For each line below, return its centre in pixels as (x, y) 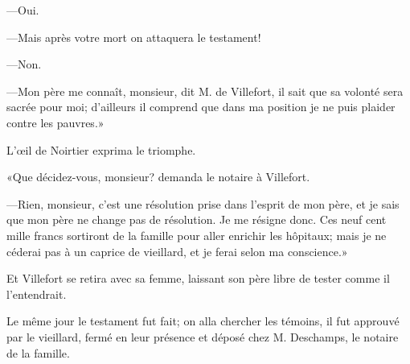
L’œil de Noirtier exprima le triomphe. (101, 149)
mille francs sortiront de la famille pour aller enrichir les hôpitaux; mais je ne (197, 235)
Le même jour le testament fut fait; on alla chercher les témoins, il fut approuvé (203, 321)
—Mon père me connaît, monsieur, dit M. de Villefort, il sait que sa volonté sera (205, 91)
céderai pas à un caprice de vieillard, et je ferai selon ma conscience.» (177, 251)
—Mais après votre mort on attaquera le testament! (134, 37)
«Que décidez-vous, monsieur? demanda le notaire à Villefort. (158, 177)
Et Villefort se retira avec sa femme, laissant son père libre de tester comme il (198, 278)
